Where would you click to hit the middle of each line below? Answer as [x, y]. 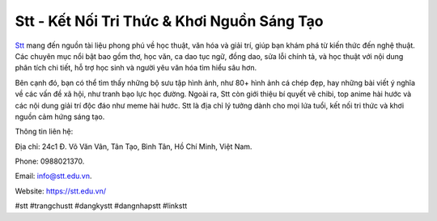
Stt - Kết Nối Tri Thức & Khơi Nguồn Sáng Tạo [169, 21]
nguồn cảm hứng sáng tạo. [60, 117]
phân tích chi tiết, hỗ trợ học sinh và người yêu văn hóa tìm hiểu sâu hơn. [136, 68]
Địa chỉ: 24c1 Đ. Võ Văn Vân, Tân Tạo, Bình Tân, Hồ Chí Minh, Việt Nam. [134, 147]
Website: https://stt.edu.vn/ [61, 191]
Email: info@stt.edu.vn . [53, 176]
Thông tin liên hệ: [44, 132]
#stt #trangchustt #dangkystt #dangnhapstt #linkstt [101, 206]
